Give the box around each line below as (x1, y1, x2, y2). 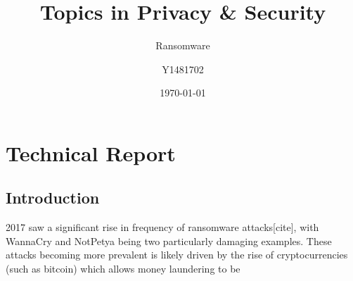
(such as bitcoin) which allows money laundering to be (6, 261, 240, 276)
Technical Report (6, 138, 176, 167)
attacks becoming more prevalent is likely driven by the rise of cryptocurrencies (6, 247, 348, 262)
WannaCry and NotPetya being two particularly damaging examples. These (6, 233, 332, 248)
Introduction (6, 187, 100, 208)
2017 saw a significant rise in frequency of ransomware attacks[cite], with (6, 220, 319, 235)
